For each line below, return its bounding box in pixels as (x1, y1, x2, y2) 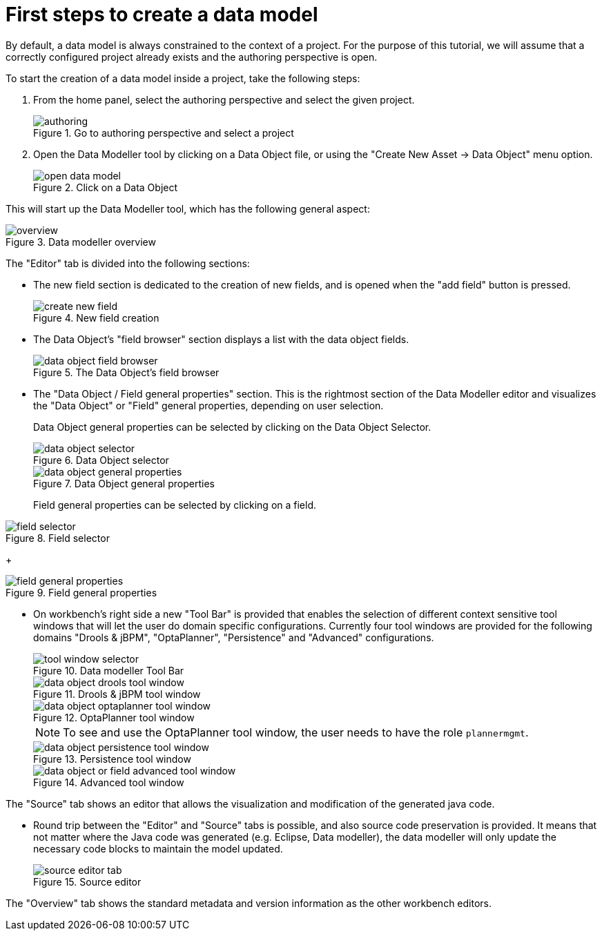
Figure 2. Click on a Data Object (33, 181, 178, 193)
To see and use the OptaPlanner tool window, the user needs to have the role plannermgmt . (63, 725, 529, 739)
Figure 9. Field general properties (6, 586, 157, 598)
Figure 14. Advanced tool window (33, 776, 184, 788)
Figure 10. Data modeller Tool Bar (33, 664, 184, 676)
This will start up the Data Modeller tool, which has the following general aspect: (6, 202, 370, 215)
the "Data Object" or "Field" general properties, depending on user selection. (33, 399, 384, 411)
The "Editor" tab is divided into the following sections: (6, 257, 250, 269)
